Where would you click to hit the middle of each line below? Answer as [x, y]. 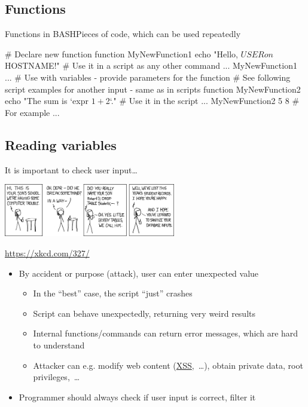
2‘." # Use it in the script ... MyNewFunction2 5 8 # [202, 101]
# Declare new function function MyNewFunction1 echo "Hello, [121, 53]
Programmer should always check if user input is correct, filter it [137, 397]
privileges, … [57, 377]
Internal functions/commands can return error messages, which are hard [166, 333]
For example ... [32, 112]
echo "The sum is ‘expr [47, 101]
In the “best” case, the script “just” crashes [113, 293]
